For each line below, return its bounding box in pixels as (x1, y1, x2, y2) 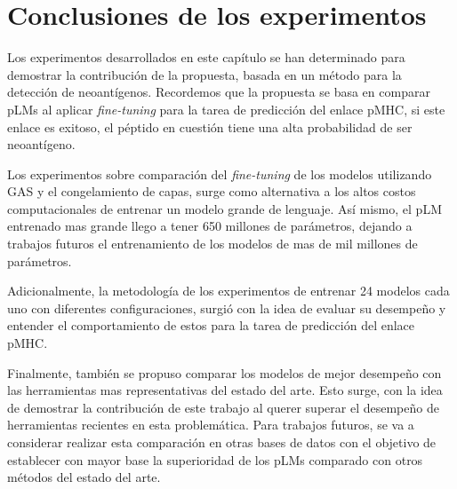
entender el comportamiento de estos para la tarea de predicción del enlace (7, 316, 415, 335)
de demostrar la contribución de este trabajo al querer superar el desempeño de (7, 398, 439, 416)
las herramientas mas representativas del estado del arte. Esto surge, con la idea (7, 381, 443, 399)
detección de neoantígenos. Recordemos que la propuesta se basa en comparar (7, 83, 430, 101)
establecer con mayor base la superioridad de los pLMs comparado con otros (7, 450, 423, 469)
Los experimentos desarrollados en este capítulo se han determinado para (7, 48, 405, 67)
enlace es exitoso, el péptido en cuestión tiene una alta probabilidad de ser (7, 117, 413, 136)
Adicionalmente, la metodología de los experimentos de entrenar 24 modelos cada (7, 281, 450, 300)
